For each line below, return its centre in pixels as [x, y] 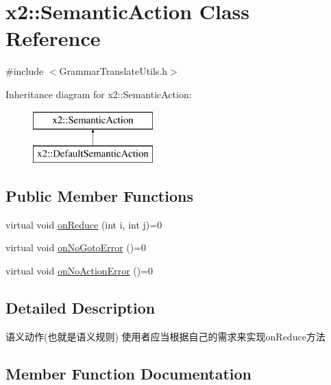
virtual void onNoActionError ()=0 [79, 271]
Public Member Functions [99, 196]
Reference [53, 38]
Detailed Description [81, 308]
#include [25, 71]
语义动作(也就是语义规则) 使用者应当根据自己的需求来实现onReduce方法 [165, 336]
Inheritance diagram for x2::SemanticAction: [99, 94]
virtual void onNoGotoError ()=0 [76, 247]
